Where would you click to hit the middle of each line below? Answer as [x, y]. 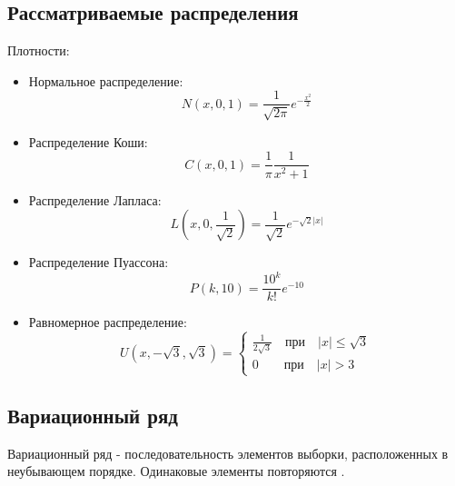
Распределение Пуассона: [99, 262]
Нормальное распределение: [106, 80]
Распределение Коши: [88, 141]
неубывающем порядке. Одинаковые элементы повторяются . [176, 471]
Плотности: [39, 50]
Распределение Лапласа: [95, 199]
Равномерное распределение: [108, 322]
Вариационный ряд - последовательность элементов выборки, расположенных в [228, 453]
